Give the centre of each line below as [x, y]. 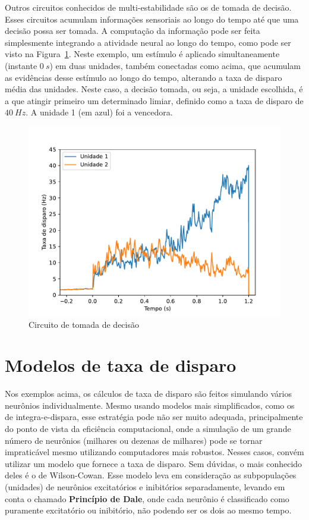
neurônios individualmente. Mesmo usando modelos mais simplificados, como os [150, 405]
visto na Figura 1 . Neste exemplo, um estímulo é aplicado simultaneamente [142, 54]
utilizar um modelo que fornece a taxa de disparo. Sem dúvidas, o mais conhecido [154, 463]
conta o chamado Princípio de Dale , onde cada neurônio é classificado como [147, 498]
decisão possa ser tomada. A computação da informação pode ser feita [133, 31]
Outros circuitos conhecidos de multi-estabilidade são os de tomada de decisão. [148, 7]
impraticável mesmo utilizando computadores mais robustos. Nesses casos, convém [154, 452]
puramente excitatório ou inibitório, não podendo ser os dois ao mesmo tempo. [148, 510]
